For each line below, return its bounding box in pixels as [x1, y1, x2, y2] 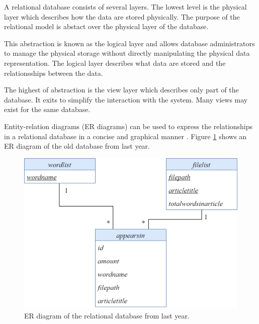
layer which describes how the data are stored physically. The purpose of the [4, 11, 240, 22]
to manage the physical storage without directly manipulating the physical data [4, 48, 250, 58]
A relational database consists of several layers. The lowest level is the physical [4, 2, 247, 12]
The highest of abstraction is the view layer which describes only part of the [4, 84, 239, 95]
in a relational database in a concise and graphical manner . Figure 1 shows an [4, 131, 247, 141]
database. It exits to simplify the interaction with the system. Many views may [4, 94, 248, 104]
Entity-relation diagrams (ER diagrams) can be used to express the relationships [4, 121, 253, 131]
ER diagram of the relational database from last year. [24, 310, 190, 321]
